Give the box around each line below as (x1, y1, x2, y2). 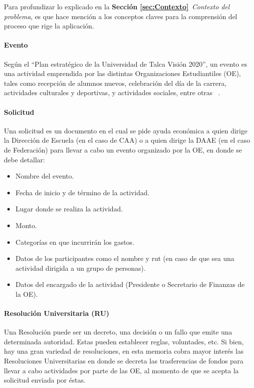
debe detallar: (4, 154, 45, 164)
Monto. (15, 220, 37, 230)
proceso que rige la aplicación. (4, 21, 94, 31)
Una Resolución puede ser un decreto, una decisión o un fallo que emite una (4, 327, 232, 337)
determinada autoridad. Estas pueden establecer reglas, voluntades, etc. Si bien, (4, 336, 244, 346)
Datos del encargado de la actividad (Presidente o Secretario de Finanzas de (15, 279, 245, 289)
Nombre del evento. (15, 171, 74, 181)
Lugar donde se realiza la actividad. (15, 204, 123, 214)
